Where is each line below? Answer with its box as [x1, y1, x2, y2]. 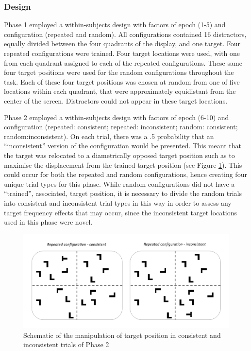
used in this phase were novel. [4, 217, 93, 227]
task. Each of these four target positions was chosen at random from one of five [4, 76, 240, 87]
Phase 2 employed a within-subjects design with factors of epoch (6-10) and [4, 112, 229, 122]
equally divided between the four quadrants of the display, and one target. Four [4, 38, 241, 49]
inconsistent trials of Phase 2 [23, 339, 109, 350]
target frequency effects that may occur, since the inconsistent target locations [4, 207, 237, 217]
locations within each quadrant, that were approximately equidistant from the [4, 86, 236, 96]
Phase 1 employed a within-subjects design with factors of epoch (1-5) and [4, 19, 226, 30]
